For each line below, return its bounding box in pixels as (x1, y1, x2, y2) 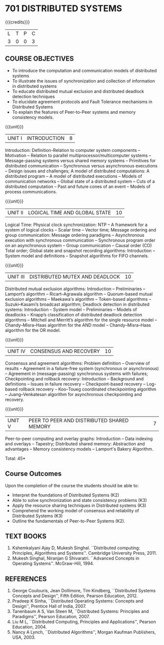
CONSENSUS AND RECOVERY (30, 348, 100, 354)
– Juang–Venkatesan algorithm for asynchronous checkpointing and (5, 391, 142, 397)
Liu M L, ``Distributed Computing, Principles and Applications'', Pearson (12, 619, 156, 625)
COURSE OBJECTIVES (5, 55, 74, 63)
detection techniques (12, 93, 55, 99)
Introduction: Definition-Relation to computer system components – (5, 147, 141, 153)
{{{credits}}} (5, 19, 30, 25)
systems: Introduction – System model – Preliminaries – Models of (5, 306, 137, 312)
